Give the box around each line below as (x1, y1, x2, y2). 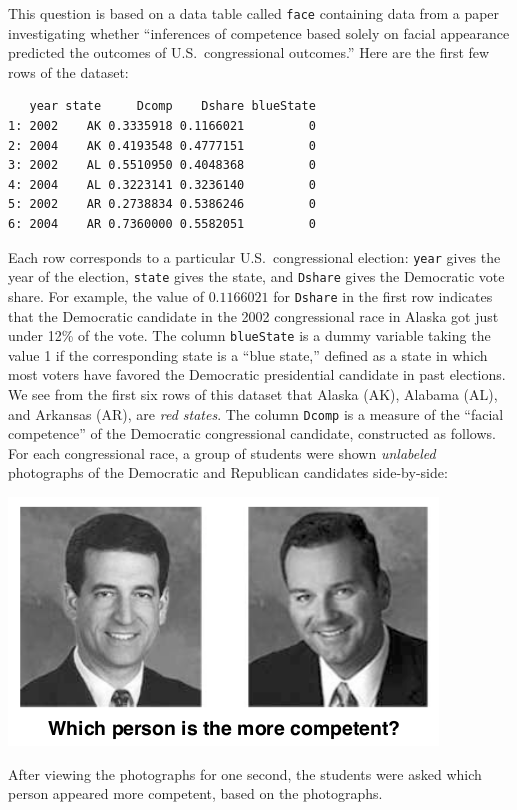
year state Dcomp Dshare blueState (29, 99, 316, 114)
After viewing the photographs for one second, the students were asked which (8, 763, 482, 784)
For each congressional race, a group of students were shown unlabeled (8, 442, 436, 463)
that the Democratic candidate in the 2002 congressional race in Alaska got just (8, 305, 499, 326)
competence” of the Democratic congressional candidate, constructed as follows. (8, 423, 496, 444)
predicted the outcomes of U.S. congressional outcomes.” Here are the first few (8, 42, 490, 63)
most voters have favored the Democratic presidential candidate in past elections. (8, 364, 506, 385)
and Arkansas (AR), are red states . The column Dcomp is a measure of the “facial (8, 403, 504, 424)
